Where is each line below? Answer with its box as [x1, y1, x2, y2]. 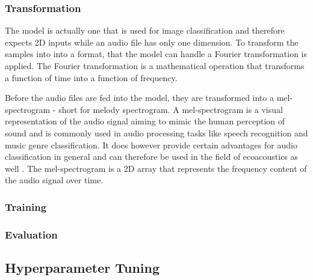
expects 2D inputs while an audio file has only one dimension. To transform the [5, 35, 299, 48]
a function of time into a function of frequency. [5, 71, 178, 84]
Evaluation [5, 227, 58, 242]
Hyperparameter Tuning [5, 258, 160, 277]
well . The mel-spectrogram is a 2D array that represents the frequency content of [5, 162, 307, 174]
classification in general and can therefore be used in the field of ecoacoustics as [5, 150, 299, 163]
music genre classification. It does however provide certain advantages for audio [5, 138, 297, 151]
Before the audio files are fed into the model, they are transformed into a [5, 91, 274, 104]
